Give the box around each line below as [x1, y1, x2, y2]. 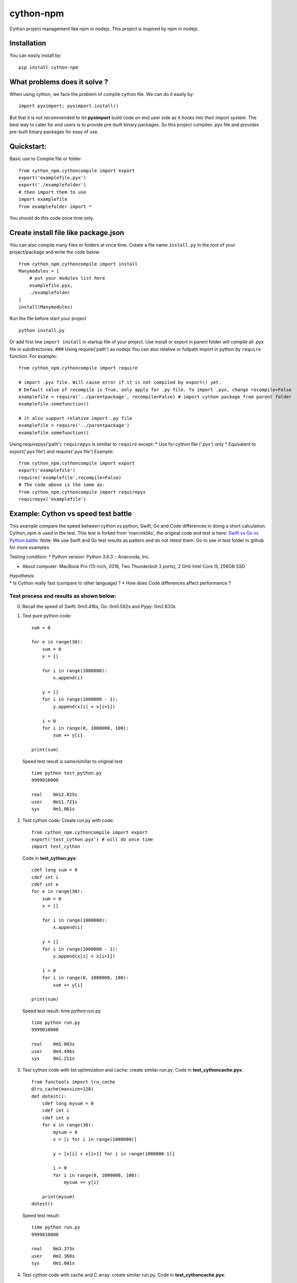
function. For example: [9, 353, 57, 359]
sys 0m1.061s [31, 806, 75, 812]
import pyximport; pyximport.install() [18, 103, 119, 109]
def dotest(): [31, 1093, 67, 1099]
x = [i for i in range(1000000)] [53, 1136, 137, 1142]
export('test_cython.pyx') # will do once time [31, 837, 153, 843]
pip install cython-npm [18, 64, 78, 70]
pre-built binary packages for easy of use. [9, 129, 99, 135]
